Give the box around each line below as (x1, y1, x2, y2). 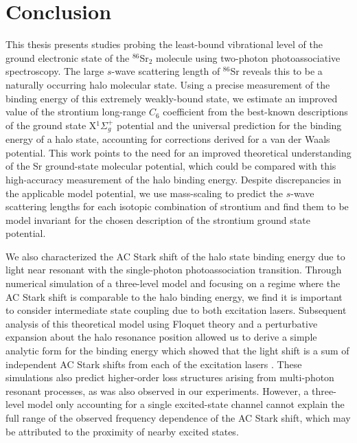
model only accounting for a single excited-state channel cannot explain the (27, 397, 345, 411)
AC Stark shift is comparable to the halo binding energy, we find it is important (5, 289, 343, 304)
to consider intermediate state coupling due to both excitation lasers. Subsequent (5, 303, 347, 317)
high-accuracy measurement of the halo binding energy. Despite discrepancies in (5, 172, 342, 186)
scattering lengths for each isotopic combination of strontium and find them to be (5, 199, 349, 214)
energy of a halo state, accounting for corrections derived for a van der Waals (5, 132, 330, 146)
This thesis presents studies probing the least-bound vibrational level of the (5, 37, 323, 52)
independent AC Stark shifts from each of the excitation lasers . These (5, 356, 302, 371)
